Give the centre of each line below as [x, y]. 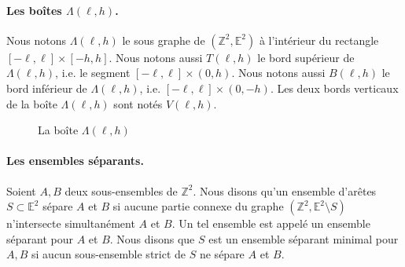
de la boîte [32, 103]
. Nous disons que [152, 238]
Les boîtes [34, 10]
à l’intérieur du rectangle [319, 40]
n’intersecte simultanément [71, 223]
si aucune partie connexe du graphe [198, 206]
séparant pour [40, 238]
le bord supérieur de [306, 57]
